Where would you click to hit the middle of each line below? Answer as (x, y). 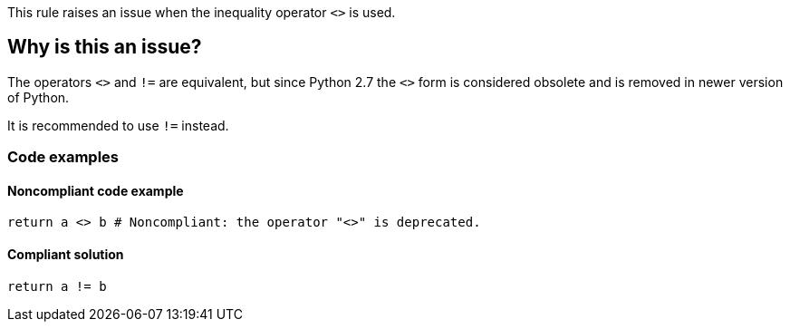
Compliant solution (66, 255)
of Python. (39, 97)
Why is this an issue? (105, 47)
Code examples (63, 157)
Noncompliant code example (96, 190)
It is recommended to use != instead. (118, 125)
